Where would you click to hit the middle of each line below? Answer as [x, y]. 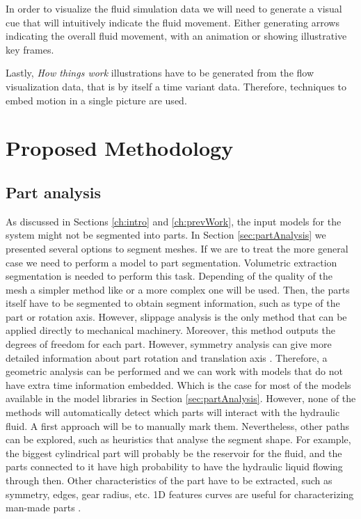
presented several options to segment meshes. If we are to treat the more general [177, 248]
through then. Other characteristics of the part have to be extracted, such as [169, 480]
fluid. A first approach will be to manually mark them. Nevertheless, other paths [178, 425]
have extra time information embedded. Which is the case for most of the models [178, 384]
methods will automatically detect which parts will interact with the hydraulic [173, 412]
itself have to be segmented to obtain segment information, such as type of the [173, 303]
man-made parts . [43, 508]
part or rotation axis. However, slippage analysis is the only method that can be [176, 316]
